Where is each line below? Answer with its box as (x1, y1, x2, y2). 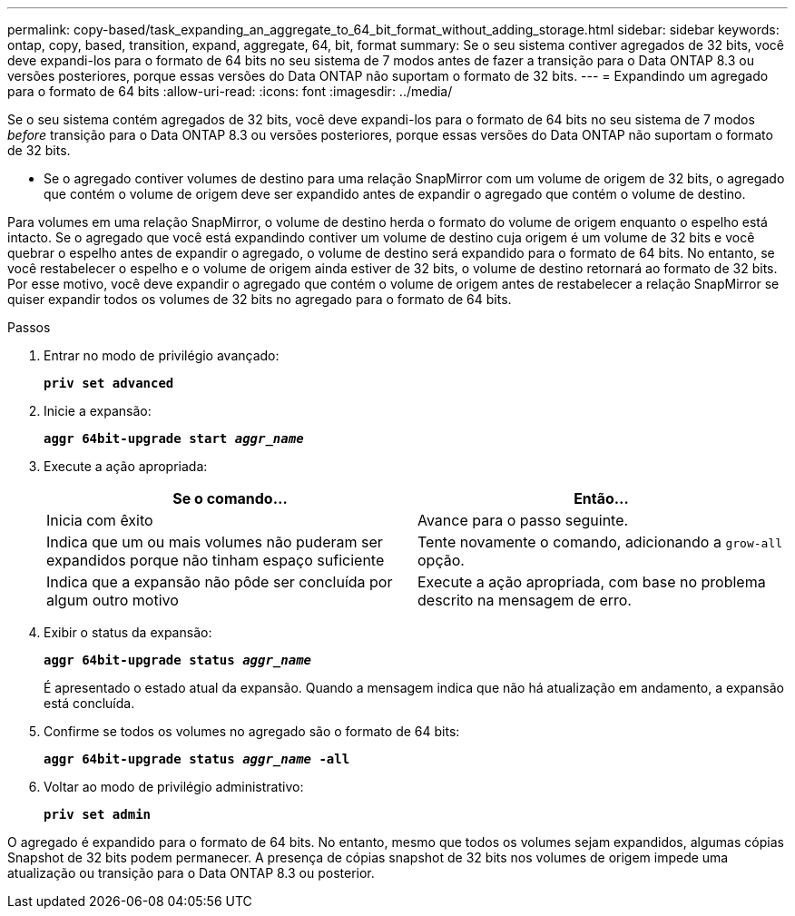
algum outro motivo (46, 591, 179, 609)
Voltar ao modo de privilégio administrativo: (44, 779, 304, 794)
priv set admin (44, 807, 152, 822)
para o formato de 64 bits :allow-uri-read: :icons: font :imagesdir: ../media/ (7, 84, 453, 99)
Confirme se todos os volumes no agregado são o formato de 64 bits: (44, 724, 460, 739)
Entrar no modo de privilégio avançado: (44, 348, 280, 363)
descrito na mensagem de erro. (417, 591, 632, 609)
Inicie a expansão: (44, 403, 152, 419)
